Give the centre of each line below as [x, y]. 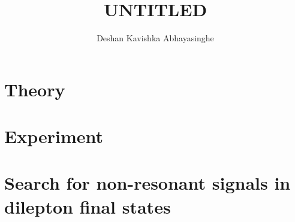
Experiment [54, 136]
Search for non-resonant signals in [147, 183]
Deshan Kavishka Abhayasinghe [155, 38]
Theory [35, 89]
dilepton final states [88, 206]
